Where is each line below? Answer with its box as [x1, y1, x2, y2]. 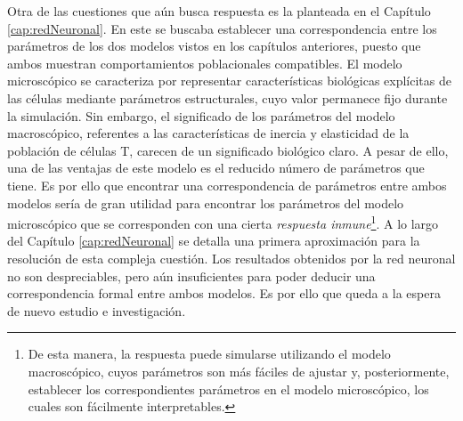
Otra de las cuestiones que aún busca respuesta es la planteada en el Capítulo [7, 2, 431, 20]
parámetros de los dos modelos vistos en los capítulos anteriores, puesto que [7, 36, 421, 55]
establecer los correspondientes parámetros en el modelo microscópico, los [28, 379, 429, 398]
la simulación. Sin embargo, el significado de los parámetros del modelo [7, 106, 395, 125]
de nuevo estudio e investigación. [7, 301, 186, 320]
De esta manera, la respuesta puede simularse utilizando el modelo [28, 344, 391, 363]
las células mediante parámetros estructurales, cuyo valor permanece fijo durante [7, 88, 448, 107]
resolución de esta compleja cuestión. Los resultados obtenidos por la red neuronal [7, 248, 456, 267]
